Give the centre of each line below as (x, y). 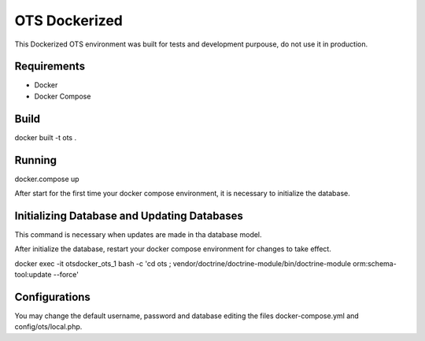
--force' (66, 275)
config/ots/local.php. (48, 327)
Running (36, 160)
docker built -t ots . (46, 137)
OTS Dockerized (69, 20)
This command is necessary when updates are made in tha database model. (139, 234)
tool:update (33, 275)
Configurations (52, 297)
